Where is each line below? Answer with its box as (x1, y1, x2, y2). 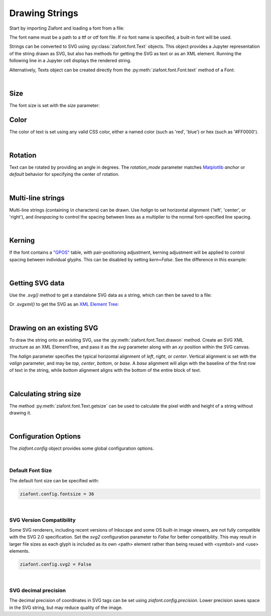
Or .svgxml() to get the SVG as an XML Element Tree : (9, 301, 119, 307)
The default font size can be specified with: (9, 477, 99, 483)
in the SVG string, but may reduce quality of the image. (9, 604, 123, 610)
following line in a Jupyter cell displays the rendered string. (9, 58, 131, 64)
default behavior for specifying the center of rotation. (9, 171, 120, 177)
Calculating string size (9, 389, 81, 398)
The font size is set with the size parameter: (9, 102, 100, 108)
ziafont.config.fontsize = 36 (20, 491, 94, 497)
